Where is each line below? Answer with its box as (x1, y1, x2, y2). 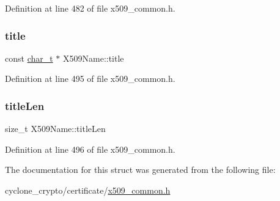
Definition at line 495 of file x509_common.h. (5, 72, 175, 85)
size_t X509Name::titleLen (5, 122, 106, 135)
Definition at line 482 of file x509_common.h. (5, 2, 175, 14)
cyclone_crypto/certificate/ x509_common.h (5, 184, 171, 196)
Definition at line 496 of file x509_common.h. (5, 142, 175, 155)
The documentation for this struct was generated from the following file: (5, 163, 276, 176)
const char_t (5, 51, 53, 64)
